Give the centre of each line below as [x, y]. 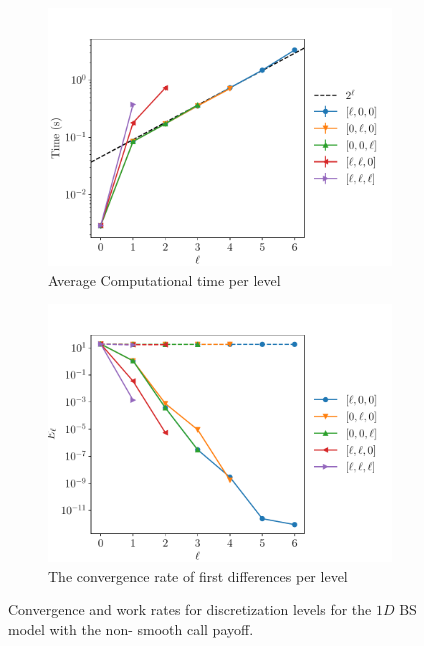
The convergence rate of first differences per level [198, 575]
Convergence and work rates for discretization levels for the [190, 609]
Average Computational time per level [164, 279]
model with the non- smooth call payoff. [131, 628]
